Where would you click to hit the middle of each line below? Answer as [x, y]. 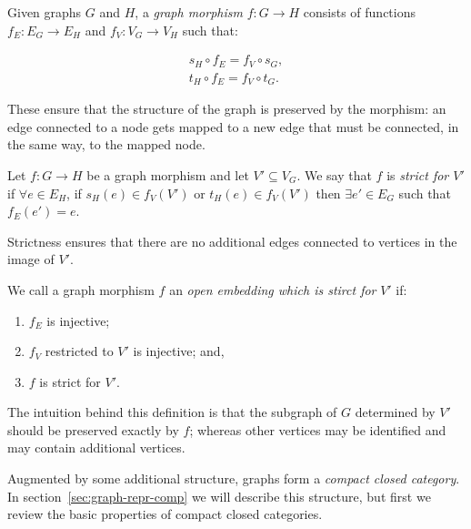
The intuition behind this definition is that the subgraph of [172, 412]
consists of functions [360, 12]
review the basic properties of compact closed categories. [165, 514]
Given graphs [45, 12]
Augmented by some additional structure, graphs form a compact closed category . [234, 478]
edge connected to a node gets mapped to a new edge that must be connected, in [233, 126]
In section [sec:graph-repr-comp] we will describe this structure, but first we [219, 496]
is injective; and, [179, 351]
